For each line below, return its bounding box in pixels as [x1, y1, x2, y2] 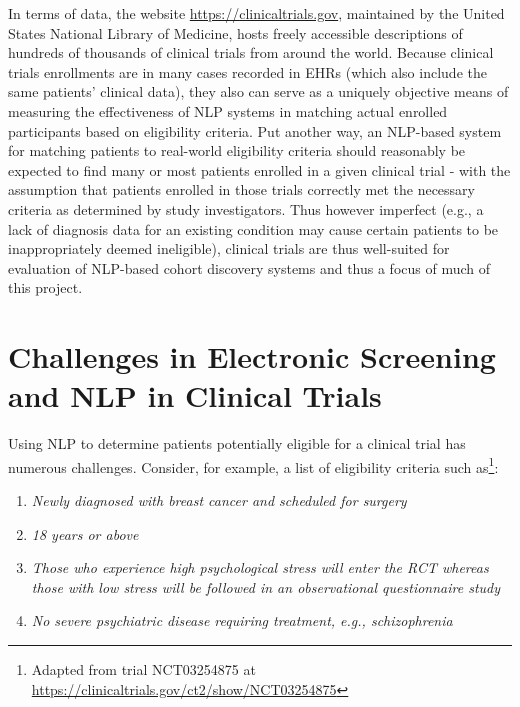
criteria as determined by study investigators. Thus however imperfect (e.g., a [8, 198, 484, 219]
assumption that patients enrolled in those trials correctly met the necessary [8, 179, 475, 200]
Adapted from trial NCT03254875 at [31, 659, 256, 680]
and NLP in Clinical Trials [8, 375, 382, 416]
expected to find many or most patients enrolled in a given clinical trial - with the [8, 159, 511, 180]
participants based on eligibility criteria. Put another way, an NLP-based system [8, 120, 502, 141]
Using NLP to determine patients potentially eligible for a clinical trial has [8, 433, 466, 454]
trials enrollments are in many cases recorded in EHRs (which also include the [8, 61, 487, 82]
